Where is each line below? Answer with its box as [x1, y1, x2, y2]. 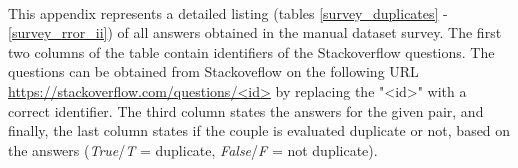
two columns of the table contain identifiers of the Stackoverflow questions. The [8, 41, 495, 62]
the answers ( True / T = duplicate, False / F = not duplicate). [8, 139, 378, 160]
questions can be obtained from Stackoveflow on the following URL [8, 61, 419, 82]
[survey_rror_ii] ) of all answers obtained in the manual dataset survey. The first [8, 22, 502, 43]
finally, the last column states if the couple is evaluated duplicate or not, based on [8, 120, 511, 141]
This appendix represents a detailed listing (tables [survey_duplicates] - [8, 2, 448, 23]
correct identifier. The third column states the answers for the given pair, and [8, 100, 484, 121]
